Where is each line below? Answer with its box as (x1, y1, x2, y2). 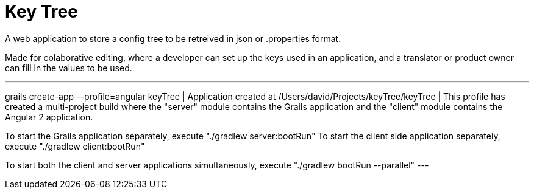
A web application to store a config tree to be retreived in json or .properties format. (5, 33, 341, 44)
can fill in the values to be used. (5, 62, 132, 73)
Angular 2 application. (5, 111, 93, 122)
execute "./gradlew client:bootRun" (5, 140, 145, 151)
